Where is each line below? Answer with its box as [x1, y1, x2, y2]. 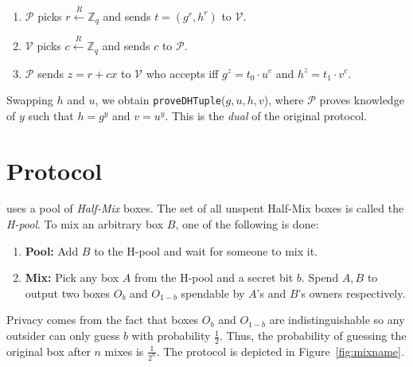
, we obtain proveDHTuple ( [95, 92, 226, 108]
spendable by [181, 284, 245, 301]
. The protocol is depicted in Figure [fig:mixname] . [156, 342, 404, 359]
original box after [6, 342, 91, 359]
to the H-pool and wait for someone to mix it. [94, 242, 318, 259]
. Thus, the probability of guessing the [219, 327, 407, 344]
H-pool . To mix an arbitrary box [6, 216, 164, 232]
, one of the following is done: [175, 216, 319, 232]
